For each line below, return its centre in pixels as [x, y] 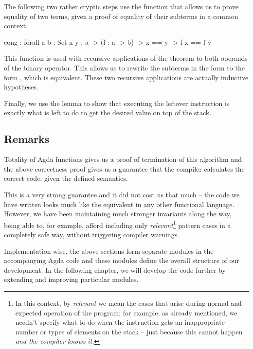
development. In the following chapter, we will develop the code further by [115, 270]
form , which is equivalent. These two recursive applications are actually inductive [126, 77]
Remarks [27, 139]
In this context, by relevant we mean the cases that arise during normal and [128, 303]
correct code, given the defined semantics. [66, 178]
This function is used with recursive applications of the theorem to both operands [126, 58]
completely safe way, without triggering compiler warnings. [92, 234]
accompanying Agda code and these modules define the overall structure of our [122, 260]
